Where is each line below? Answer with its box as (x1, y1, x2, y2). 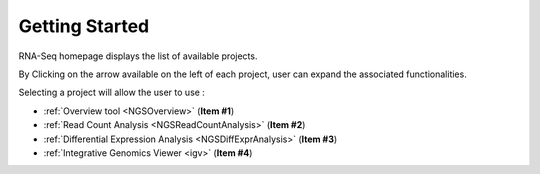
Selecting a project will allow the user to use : (18, 86, 205, 99)
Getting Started (18, 15, 150, 37)
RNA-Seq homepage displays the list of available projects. (18, 50, 258, 62)
